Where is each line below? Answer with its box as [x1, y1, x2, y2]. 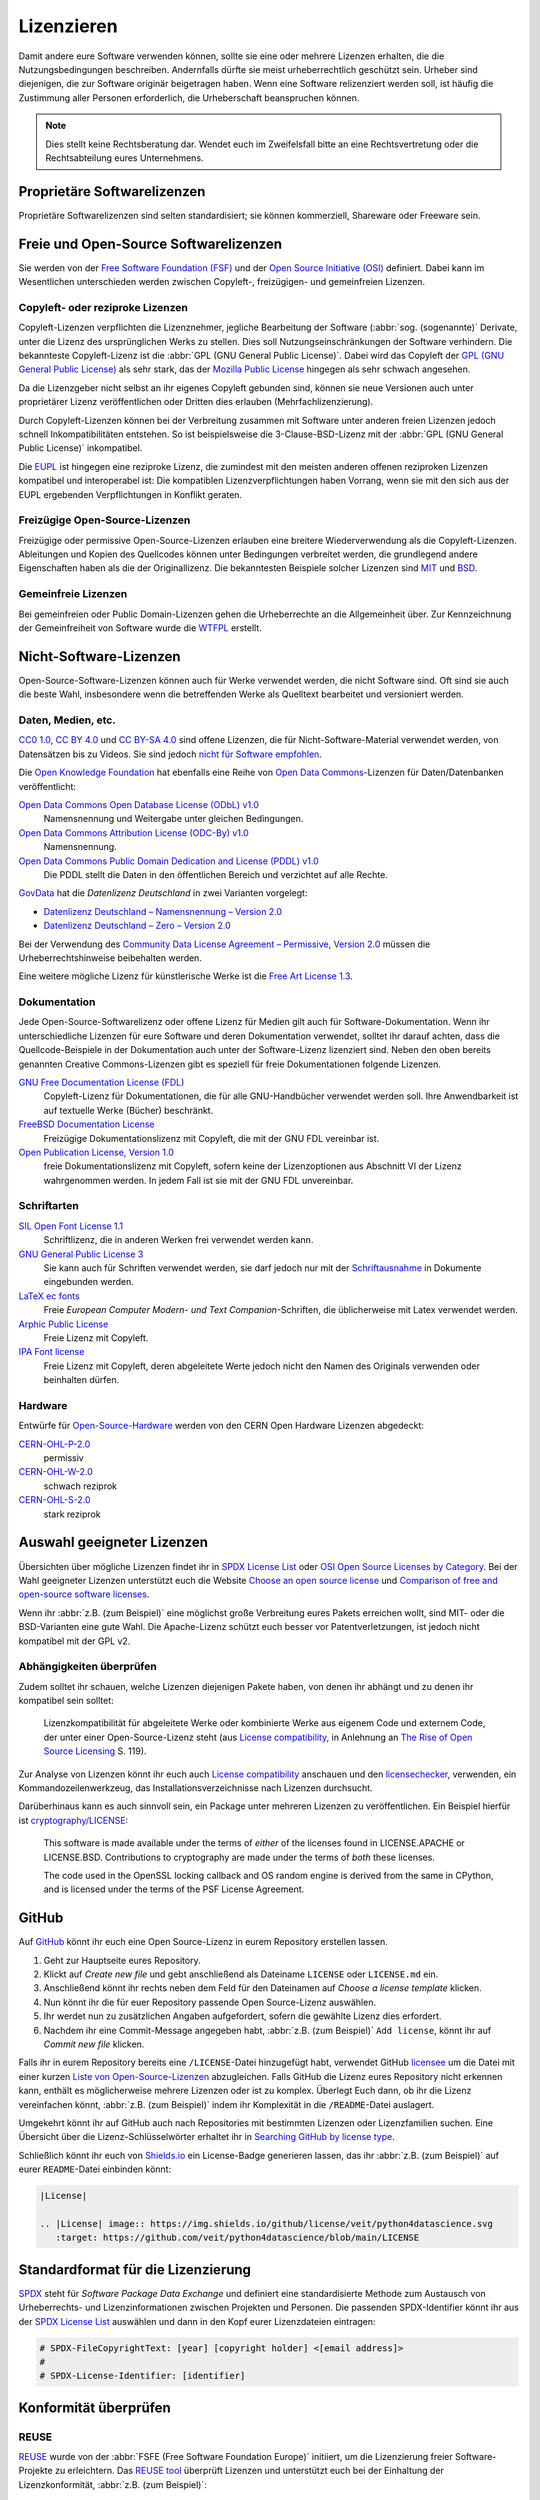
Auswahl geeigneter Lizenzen [18, 1534, 209, 1551]
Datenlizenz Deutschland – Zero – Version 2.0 [43, 920, 231, 932]
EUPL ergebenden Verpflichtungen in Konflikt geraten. [18, 488, 243, 500]
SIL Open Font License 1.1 [18, 1220, 124, 1232]
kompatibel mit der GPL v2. [18, 1635, 131, 1647]
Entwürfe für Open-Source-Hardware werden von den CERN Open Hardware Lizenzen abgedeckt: [18, 1420, 425, 1432]
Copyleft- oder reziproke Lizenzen [18, 300, 189, 314]
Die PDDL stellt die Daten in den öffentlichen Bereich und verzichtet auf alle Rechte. [43, 868, 389, 880]
